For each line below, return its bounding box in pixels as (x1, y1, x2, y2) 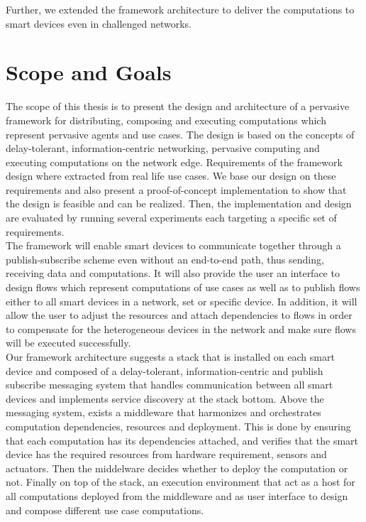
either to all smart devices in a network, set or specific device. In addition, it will (6, 293, 357, 308)
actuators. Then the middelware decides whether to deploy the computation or (6, 460, 348, 475)
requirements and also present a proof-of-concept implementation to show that (6, 182, 347, 197)
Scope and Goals (6, 58, 172, 87)
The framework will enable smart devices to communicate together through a (6, 238, 341, 253)
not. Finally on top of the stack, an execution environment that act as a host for (6, 474, 355, 489)
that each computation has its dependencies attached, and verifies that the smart (6, 433, 359, 447)
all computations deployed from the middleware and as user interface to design (6, 488, 348, 503)
